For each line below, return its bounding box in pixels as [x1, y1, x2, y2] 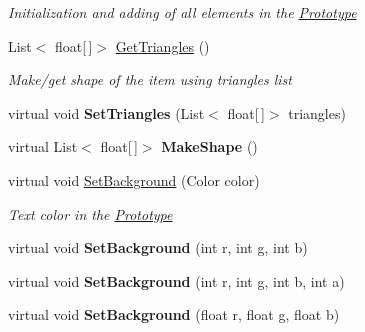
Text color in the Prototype [8, 203, 173, 224]
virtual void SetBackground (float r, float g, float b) [8, 304, 340, 325]
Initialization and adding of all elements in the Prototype [8, 2, 357, 22]
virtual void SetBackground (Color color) [8, 169, 260, 190]
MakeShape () [161, 136, 258, 157]
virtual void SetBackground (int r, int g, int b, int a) [8, 270, 345, 291]
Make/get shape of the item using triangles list [8, 69, 292, 90]
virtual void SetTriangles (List [8, 102, 205, 123]
